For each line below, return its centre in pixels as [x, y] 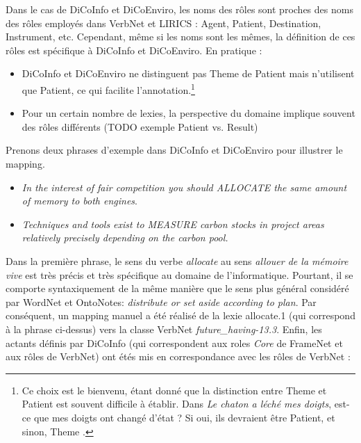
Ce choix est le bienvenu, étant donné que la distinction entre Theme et [174, 390]
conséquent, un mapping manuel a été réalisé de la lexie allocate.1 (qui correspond [180, 315]
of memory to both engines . [79, 201]
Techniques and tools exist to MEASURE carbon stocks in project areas [173, 224]
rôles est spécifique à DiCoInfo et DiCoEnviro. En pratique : [134, 50]
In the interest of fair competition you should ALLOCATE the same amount [184, 187]
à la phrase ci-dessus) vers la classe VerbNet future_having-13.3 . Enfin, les [164, 329]
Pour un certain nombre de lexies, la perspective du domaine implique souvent [188, 113]
